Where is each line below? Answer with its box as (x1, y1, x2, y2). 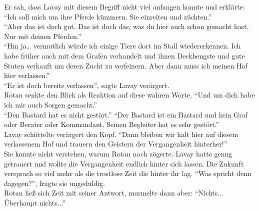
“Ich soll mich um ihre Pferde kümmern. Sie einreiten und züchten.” (4, 11, 211, 21)
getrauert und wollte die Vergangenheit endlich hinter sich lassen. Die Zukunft (4, 158, 244, 168)
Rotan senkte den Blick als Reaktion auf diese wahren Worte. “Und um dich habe (4, 89, 255, 100)
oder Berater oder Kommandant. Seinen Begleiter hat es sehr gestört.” (4, 119, 219, 129)
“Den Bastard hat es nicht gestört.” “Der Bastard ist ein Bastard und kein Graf (4, 109, 248, 119)
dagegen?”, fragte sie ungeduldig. (4, 177, 105, 188)
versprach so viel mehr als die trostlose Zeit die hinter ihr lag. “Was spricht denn (4, 168, 251, 178)
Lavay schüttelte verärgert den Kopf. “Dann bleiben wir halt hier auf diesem (4, 128, 238, 139)
